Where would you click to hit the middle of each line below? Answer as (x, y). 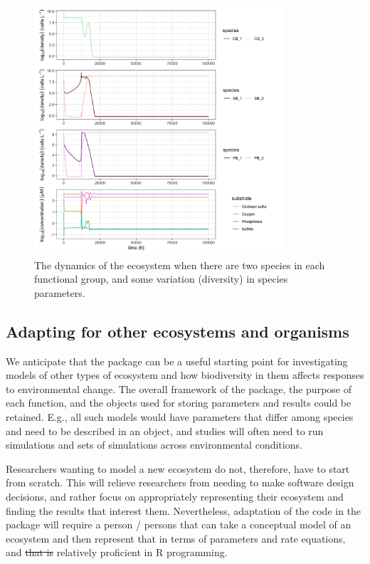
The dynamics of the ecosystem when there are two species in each (180, 265)
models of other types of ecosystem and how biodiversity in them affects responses (185, 375)
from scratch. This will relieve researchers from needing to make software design (180, 482)
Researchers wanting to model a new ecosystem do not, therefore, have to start (178, 468)
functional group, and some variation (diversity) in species (161, 279)
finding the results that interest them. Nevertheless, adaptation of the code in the (184, 510)
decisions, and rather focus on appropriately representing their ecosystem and (175, 496)
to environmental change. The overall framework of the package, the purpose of (179, 388)
